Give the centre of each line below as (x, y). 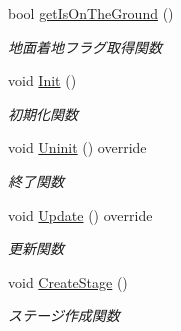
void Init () (42, 80)
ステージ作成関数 (64, 315)
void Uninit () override (77, 147)
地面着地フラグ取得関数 (85, 46)
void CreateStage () (68, 281)
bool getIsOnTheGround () (91, 13)
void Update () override (80, 214)
